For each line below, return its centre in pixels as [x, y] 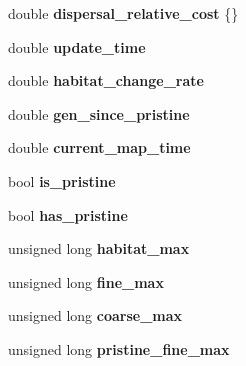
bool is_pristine [62, 180]
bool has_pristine [68, 214]
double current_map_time [99, 147]
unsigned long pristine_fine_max [119, 348]
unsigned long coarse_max [95, 315]
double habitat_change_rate [106, 80]
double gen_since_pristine [99, 113]
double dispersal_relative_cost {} [123, 13]
